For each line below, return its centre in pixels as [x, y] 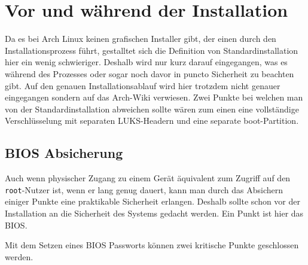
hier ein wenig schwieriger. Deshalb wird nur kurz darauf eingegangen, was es [146, 62]
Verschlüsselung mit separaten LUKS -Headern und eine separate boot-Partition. [152, 121]
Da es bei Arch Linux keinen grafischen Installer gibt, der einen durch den [141, 39]
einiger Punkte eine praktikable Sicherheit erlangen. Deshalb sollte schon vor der [153, 201]
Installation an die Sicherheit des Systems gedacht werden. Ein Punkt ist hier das [154, 213]
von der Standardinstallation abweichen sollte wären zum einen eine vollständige [152, 109]
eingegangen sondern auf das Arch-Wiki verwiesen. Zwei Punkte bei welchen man [154, 97]
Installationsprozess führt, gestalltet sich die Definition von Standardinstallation [152, 50]
